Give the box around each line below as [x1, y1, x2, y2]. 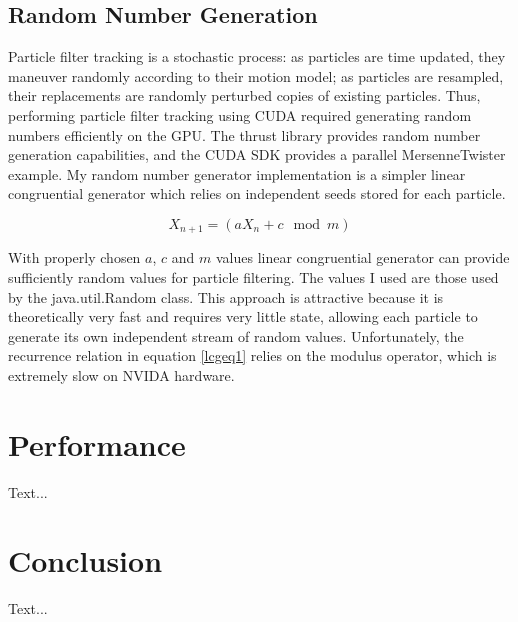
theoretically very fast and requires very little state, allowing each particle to [8, 306, 478, 327]
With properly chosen [8, 247, 141, 268]
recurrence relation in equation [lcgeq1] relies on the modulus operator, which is [8, 345, 497, 366]
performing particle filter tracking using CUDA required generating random [8, 104, 472, 125]
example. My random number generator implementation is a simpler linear [8, 163, 466, 184]
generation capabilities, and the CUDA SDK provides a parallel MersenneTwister [8, 144, 506, 165]
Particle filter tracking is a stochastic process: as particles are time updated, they [8, 46, 506, 67]
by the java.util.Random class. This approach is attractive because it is [8, 286, 444, 307]
